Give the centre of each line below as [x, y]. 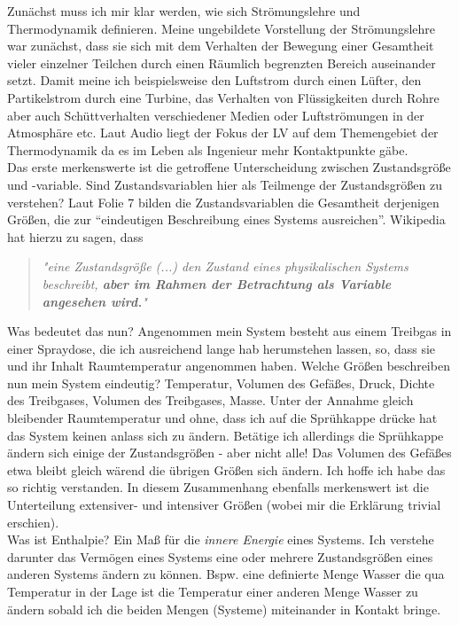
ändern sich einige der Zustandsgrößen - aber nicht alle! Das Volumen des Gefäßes [229, 453]
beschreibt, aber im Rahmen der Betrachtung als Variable [217, 283]
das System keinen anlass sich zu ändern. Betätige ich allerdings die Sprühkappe [226, 435]
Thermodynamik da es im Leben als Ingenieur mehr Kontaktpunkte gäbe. [208, 149]
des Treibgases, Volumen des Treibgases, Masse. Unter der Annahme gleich [210, 400]
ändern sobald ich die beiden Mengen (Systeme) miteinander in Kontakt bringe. [224, 609]
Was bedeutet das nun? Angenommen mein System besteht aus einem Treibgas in [229, 331]
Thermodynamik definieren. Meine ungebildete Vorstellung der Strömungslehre [222, 28]
